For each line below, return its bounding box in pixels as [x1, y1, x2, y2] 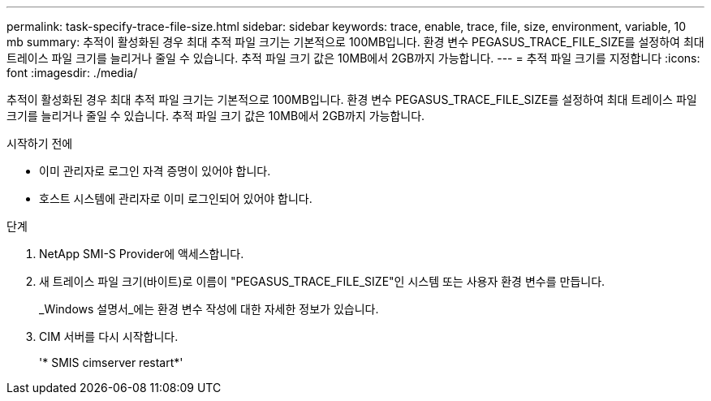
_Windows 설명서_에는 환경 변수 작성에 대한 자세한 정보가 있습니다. [39, 302, 379, 316]
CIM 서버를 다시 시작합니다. [39, 330, 179, 343]
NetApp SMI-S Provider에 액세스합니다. [39, 247, 244, 261]
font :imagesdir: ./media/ [6, 66, 138, 80]
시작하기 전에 [6, 136, 73, 150]
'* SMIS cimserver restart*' [39, 356, 183, 369]
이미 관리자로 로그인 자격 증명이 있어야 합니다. [39, 164, 271, 178]
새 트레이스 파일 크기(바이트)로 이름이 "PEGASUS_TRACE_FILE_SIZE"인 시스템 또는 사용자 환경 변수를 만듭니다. [39, 274, 605, 288]
